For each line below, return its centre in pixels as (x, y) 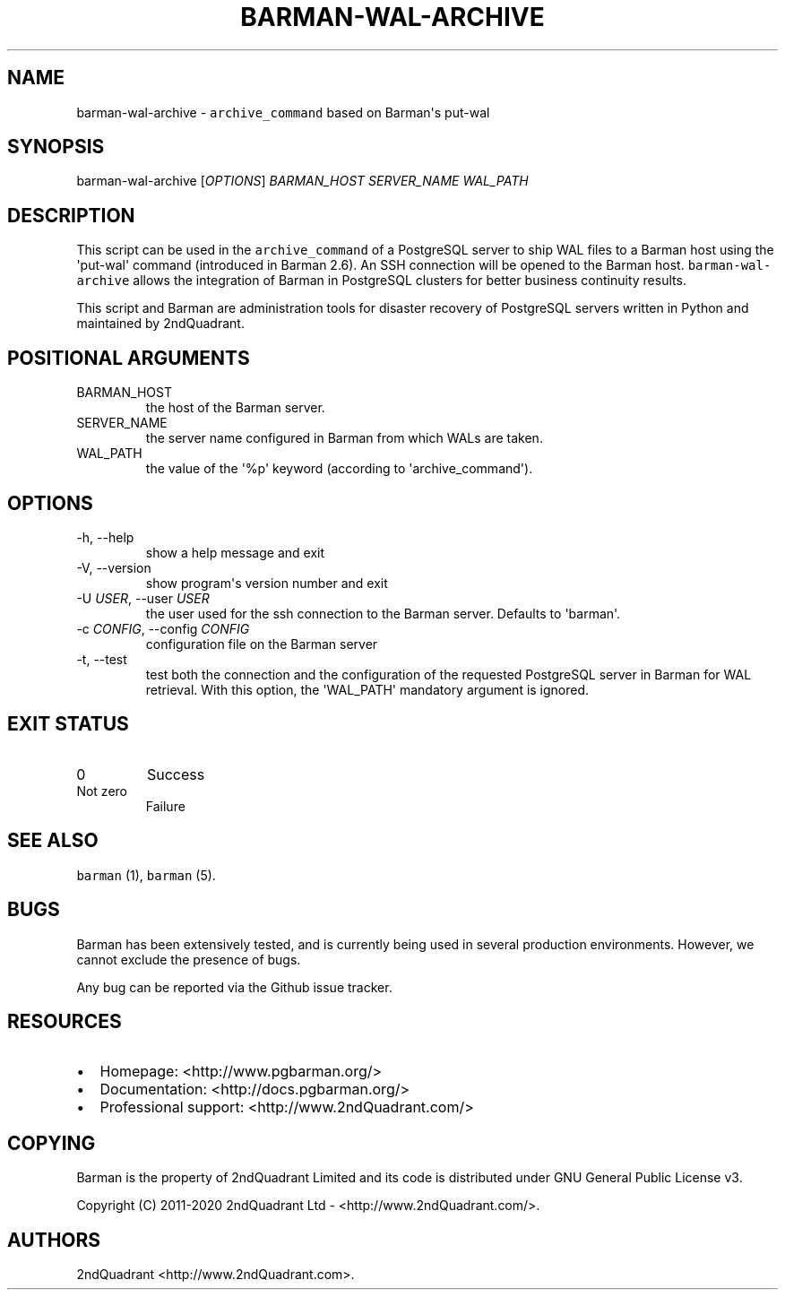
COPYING (52, 1143)
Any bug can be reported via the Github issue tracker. (234, 987)
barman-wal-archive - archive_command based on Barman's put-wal (283, 112)
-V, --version (114, 567)
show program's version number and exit (267, 583)
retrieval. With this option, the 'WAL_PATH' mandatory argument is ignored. (367, 689)
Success (176, 774)
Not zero (102, 791)
